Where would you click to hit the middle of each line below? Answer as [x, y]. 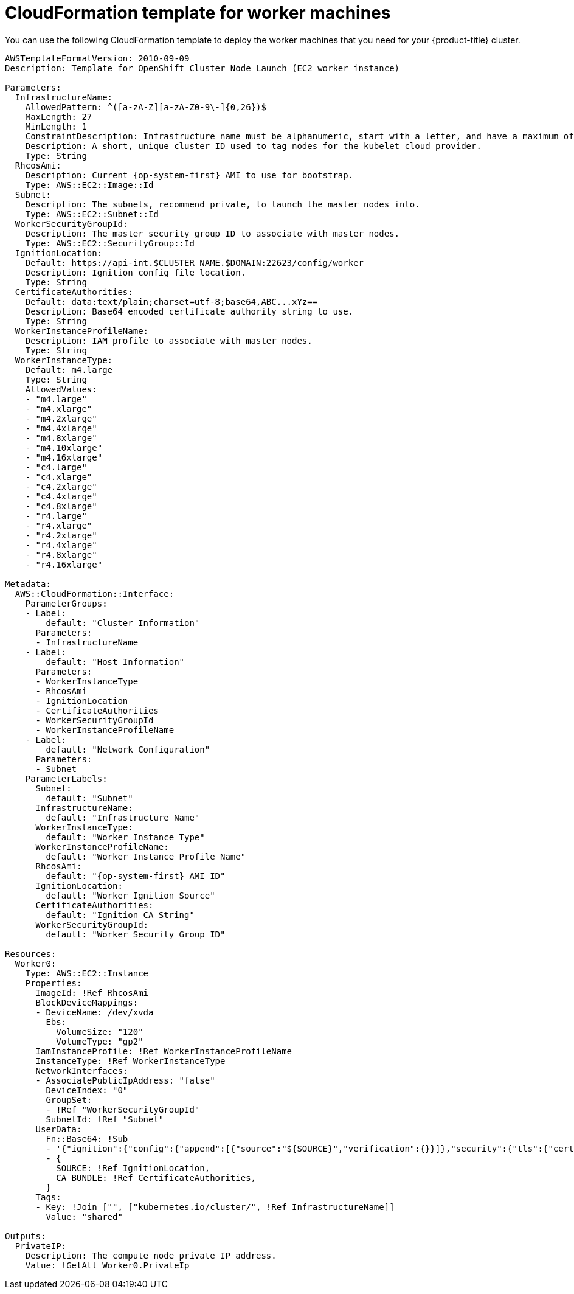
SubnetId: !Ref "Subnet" [105, 1119]
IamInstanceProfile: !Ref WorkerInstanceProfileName [164, 1051]
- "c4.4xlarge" [61, 496]
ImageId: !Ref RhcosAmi [92, 993]
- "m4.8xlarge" [61, 438]
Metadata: [28, 584]
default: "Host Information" [115, 662]
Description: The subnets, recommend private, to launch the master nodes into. [223, 204]
